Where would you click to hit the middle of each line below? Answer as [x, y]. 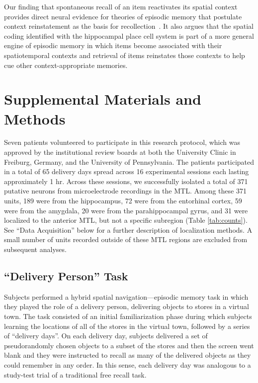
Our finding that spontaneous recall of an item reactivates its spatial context [121, 6]
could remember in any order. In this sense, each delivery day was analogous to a [128, 364]
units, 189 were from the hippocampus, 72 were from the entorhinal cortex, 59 [123, 201]
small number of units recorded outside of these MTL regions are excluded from [126, 239]
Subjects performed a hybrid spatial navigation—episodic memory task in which [126, 296]
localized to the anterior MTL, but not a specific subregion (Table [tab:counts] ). [126, 220]
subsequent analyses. [35, 249]
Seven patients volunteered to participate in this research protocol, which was [122, 142]
